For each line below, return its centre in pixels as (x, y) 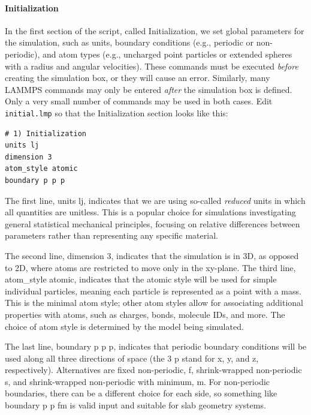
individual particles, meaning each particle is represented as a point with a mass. (153, 291)
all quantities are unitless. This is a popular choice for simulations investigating (150, 212)
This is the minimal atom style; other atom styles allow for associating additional (154, 303)
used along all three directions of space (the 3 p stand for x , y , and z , (132, 358)
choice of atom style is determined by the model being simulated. (124, 326)
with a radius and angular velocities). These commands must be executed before (152, 66)
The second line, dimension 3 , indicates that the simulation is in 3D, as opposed (152, 255)
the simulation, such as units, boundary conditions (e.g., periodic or (129, 42)
